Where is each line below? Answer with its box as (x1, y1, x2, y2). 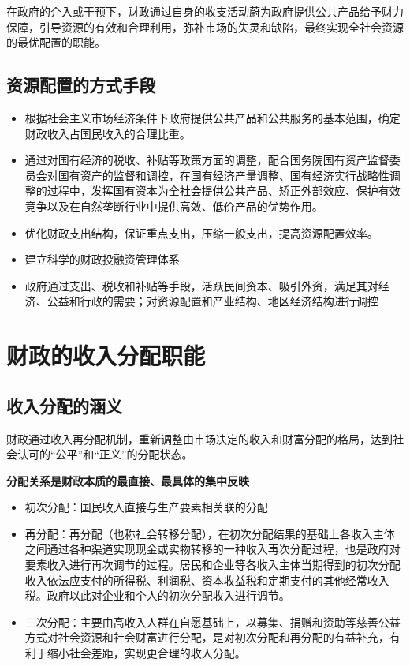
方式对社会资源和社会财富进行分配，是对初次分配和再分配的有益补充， (24, 629, 389, 645)
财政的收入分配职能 (6, 339, 206, 372)
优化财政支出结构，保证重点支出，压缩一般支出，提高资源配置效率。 (24, 224, 378, 241)
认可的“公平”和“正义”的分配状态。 (17, 446, 193, 462)
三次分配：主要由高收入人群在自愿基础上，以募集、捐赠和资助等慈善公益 (24, 613, 401, 630)
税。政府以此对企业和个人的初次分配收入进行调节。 (24, 587, 290, 604)
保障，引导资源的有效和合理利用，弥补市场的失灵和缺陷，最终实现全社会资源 (6, 18, 404, 35)
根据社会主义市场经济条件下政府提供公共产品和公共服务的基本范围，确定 (24, 109, 401, 125)
